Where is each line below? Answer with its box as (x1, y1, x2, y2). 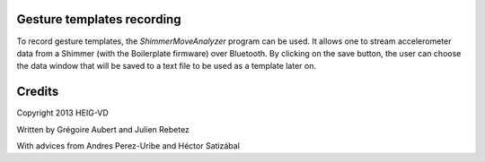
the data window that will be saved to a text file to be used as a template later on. (16, 61, 316, 72)
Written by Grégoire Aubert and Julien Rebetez (16, 124, 190, 134)
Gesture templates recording (16, 12, 181, 27)
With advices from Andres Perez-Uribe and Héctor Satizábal (16, 140, 240, 151)
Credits (16, 84, 59, 99)
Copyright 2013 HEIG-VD (16, 107, 110, 118)
